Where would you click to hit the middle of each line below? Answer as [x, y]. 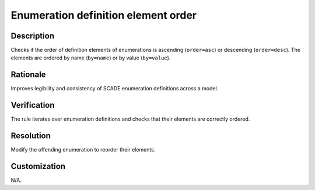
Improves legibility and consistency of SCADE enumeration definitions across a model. [115, 89]
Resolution [31, 136]
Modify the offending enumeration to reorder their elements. [83, 150]
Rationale [28, 75]
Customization [38, 166]
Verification [33, 105]
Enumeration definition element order [104, 15]
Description [33, 36]
